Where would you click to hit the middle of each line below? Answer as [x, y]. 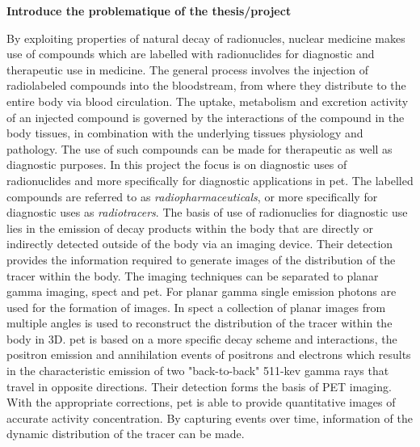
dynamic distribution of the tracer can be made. [126, 434]
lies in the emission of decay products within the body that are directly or [190, 228]
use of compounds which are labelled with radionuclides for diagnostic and [191, 54]
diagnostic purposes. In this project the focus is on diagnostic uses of [177, 164]
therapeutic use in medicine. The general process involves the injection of [188, 69]
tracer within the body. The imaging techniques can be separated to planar [193, 275]
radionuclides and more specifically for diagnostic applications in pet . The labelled [210, 180]
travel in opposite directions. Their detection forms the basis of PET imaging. [199, 386]
